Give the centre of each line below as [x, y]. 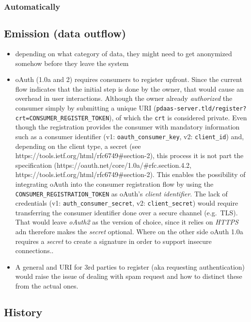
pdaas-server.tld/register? [201, 109]
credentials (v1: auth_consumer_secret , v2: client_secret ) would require [127, 203]
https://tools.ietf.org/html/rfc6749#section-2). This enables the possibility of [130, 174]
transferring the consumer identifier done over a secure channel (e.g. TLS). [126, 212]
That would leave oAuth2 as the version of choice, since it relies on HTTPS [127, 222]
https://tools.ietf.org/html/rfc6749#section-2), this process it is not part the [129, 155]
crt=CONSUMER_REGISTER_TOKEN [62, 118]
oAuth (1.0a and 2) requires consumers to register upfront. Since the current [129, 79]
